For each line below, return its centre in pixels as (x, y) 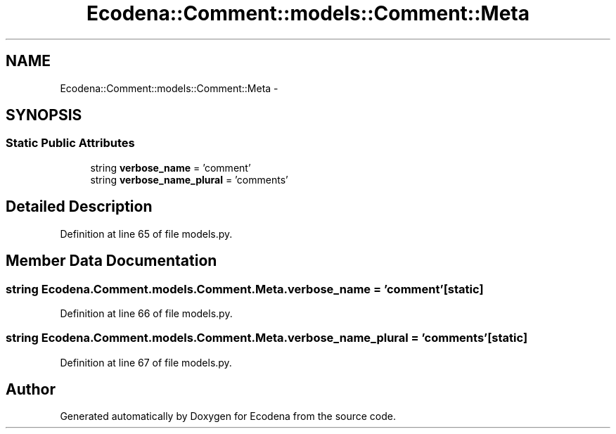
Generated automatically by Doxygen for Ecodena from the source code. (228, 416)
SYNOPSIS (44, 115)
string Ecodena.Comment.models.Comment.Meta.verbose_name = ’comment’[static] (245, 289)
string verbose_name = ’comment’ (171, 167)
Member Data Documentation (111, 261)
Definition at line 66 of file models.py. (146, 313)
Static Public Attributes (70, 143)
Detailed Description (79, 207)
